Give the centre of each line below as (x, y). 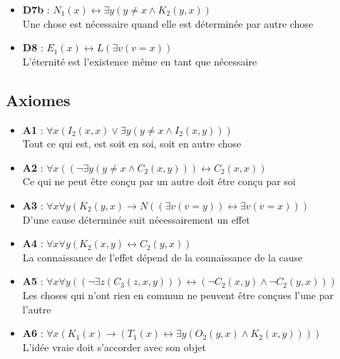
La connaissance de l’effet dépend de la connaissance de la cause (163, 257)
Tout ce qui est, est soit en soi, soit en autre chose (132, 144)
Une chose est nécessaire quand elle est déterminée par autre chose (168, 23)
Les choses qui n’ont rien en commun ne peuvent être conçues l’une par (178, 295)
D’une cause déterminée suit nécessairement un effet (136, 219)
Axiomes (38, 99)
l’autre (37, 309)
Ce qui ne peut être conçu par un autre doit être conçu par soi (159, 181)
